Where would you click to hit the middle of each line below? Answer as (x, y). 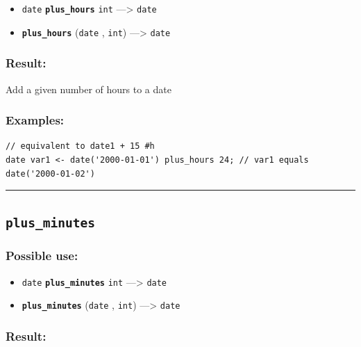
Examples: (35, 120)
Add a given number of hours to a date (89, 89)
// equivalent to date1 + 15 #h (80, 146)
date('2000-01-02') (50, 173)
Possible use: (42, 256)
